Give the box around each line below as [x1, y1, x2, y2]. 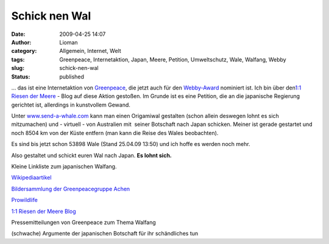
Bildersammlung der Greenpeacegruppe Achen [11, 185, 130, 192]
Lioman [59, 38, 79, 46]
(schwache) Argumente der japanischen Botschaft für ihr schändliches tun [11, 230, 199, 237]
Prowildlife [11, 197, 38, 204]
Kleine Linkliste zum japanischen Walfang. [11, 163, 117, 170]
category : [11, 47, 37, 55]
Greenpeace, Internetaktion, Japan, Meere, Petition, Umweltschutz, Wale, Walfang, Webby [59, 55, 286, 63]
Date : [11, 30, 26, 38]
